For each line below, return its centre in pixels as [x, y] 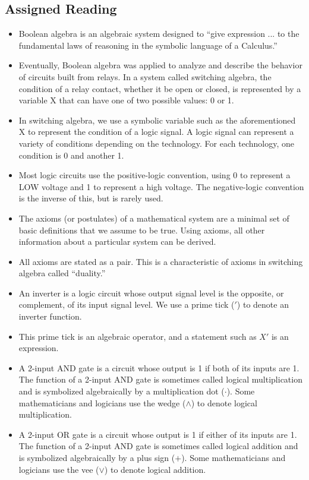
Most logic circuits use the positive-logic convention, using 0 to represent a [154, 175]
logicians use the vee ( [59, 469]
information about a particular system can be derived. [117, 241]
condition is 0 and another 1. [71, 155]
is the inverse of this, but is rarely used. [91, 198]
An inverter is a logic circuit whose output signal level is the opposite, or [151, 293]
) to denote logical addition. [155, 469]
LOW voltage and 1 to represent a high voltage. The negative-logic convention [161, 186]
